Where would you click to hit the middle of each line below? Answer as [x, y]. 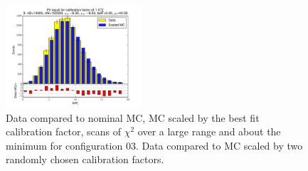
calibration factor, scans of [64, 131]
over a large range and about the [209, 131]
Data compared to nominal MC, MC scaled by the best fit [133, 117]
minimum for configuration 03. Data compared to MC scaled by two [154, 145]
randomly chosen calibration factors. [85, 159]
